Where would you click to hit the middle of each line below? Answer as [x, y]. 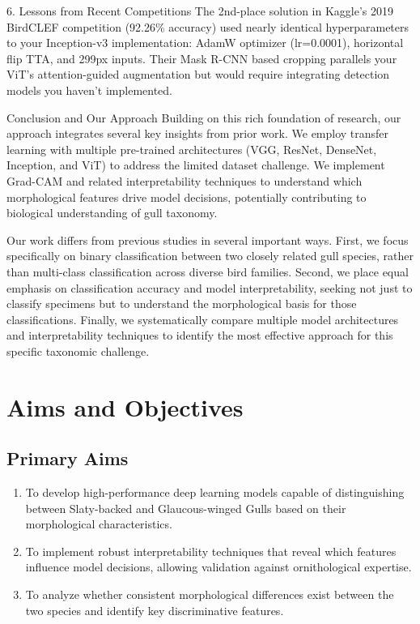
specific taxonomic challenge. [78, 350]
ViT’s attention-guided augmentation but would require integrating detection [198, 74]
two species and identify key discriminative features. [155, 610]
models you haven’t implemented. [90, 90]
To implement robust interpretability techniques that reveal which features [211, 551]
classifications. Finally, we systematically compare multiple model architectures [203, 319]
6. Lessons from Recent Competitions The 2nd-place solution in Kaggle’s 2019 [200, 11]
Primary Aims [68, 458]
